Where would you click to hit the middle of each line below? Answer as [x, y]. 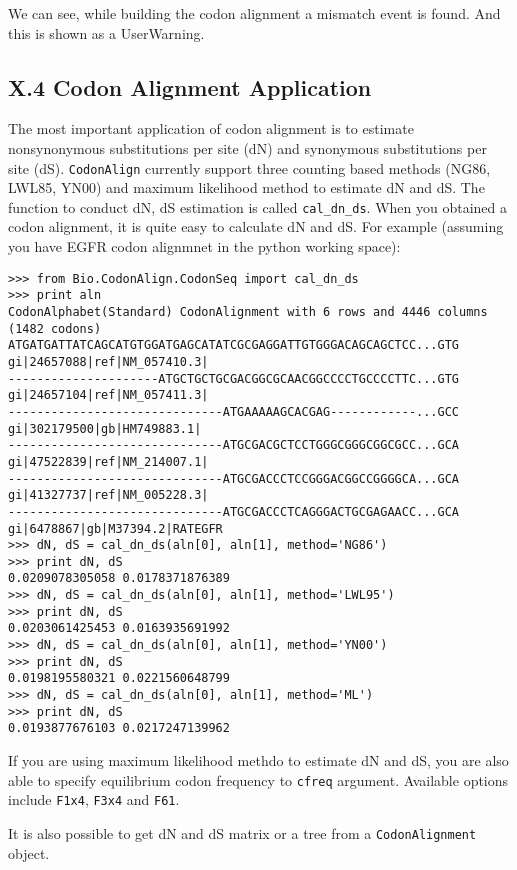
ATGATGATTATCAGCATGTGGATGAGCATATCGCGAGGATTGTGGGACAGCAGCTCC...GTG [234, 345]
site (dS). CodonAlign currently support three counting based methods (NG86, [249, 167]
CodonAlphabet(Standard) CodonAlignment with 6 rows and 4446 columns [248, 311]
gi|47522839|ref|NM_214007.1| [108, 461]
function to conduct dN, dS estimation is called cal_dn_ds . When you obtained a [258, 206]
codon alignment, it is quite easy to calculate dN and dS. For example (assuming [256, 226]
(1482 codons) [55, 328]
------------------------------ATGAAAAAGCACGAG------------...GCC [234, 411]
